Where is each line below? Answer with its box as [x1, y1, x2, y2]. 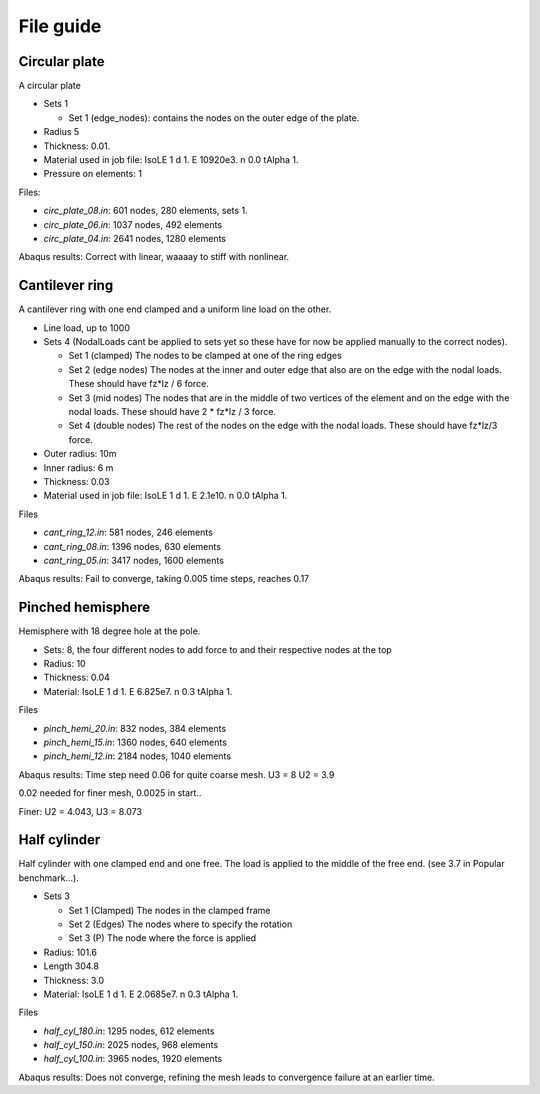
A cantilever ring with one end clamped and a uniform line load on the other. [18, 303, 332, 315]
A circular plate [18, 80, 82, 92]
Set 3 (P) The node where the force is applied [68, 932, 257, 944]
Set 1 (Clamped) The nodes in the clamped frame [68, 904, 271, 916]
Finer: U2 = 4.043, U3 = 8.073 [18, 805, 142, 817]
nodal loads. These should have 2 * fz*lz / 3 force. [68, 406, 277, 417]
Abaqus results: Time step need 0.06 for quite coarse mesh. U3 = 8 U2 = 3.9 [18, 768, 335, 780]
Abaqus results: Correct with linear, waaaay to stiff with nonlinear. [18, 251, 290, 263]
